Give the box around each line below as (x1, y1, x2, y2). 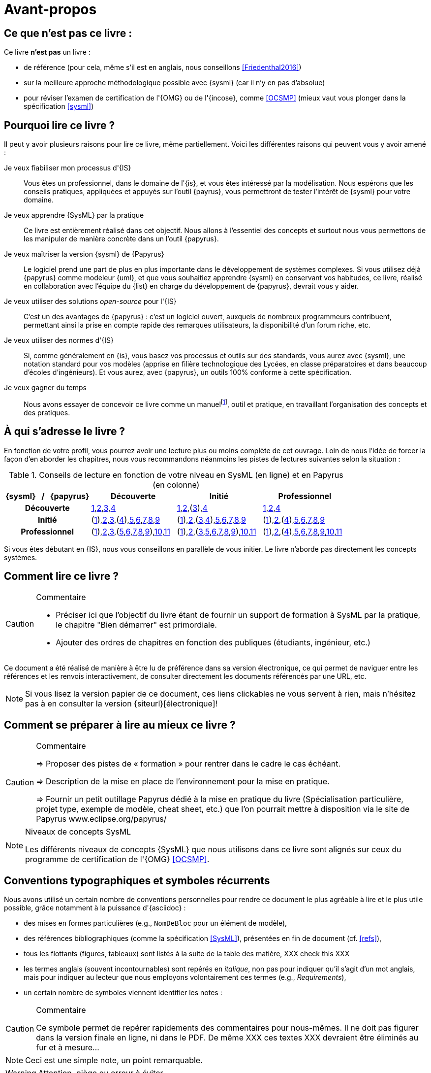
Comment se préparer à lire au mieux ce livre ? (4, 718, 236, 731)
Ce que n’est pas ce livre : (4, 27, 132, 39)
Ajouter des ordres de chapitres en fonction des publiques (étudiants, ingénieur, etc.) (56, 637, 370, 648)
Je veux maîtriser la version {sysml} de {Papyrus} (4, 250, 164, 259)
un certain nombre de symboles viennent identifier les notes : (24, 988, 222, 997)
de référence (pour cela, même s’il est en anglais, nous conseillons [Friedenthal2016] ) (24, 63, 302, 72)
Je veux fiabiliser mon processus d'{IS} (4, 164, 131, 172)
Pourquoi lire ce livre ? (4, 119, 115, 132)
